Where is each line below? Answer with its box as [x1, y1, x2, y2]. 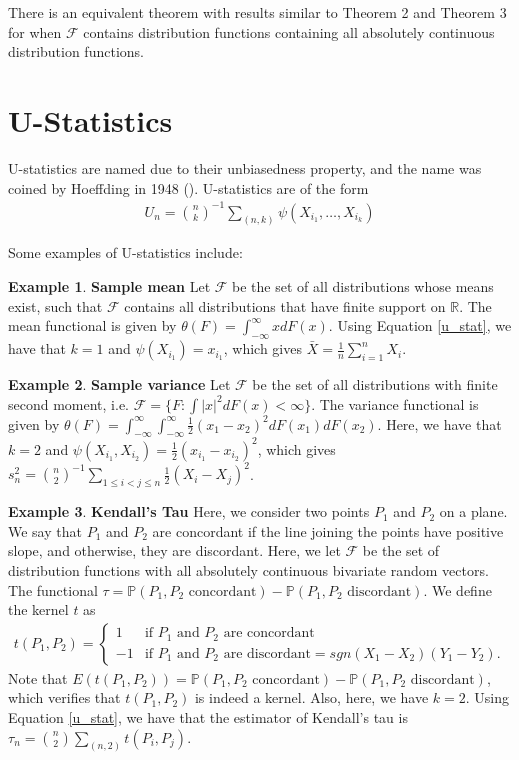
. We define [423, 579, 492, 600]
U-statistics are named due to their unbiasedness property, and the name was [8, 157, 482, 178]
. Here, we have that [377, 413, 502, 434]
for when [8, 21, 62, 42]
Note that [8, 667, 68, 688]
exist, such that [8, 295, 103, 316]
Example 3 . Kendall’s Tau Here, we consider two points [8, 501, 370, 522]
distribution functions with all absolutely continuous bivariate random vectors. [8, 560, 489, 581]
